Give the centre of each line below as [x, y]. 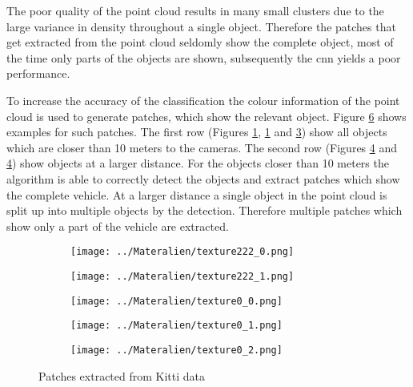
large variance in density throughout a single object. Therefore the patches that [201, 26]
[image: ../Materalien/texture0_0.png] [176, 301]
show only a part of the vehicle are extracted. [118, 226]
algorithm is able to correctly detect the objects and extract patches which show [203, 178]
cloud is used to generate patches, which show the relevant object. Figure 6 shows [206, 116]
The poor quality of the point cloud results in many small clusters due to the [195, 10]
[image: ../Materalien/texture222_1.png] [182, 276]
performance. [38, 73]
